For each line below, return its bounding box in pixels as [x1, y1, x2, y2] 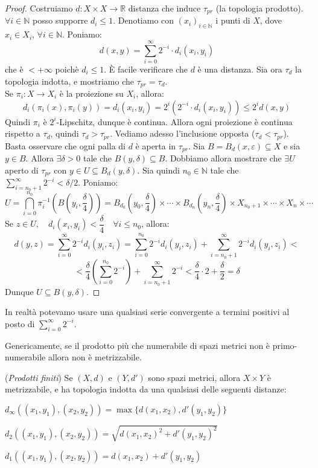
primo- [272, 339, 297, 351]
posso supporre [33, 14, 88, 27]
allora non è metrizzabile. [48, 351, 142, 363]
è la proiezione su [59, 87, 124, 100]
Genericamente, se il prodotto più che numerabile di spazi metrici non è [5, 339, 270, 351]
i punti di [215, 14, 250, 27]
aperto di [5, 163, 39, 176]
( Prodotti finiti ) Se [5, 371, 73, 383]
